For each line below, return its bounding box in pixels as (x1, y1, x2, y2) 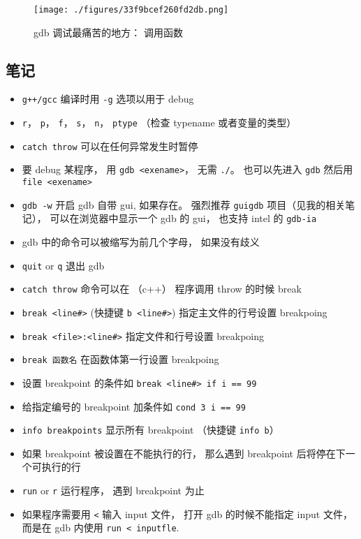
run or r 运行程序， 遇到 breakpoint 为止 (22, 483, 205, 498)
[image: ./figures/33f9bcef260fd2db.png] (34, 5, 229, 15)
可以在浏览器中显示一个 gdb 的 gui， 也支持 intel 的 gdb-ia (50, 211, 317, 226)
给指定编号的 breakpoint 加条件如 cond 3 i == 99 (22, 399, 246, 413)
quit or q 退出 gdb (22, 258, 105, 272)
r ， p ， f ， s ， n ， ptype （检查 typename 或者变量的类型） (22, 115, 297, 130)
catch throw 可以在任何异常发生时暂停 (22, 138, 198, 153)
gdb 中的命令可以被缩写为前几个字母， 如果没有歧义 (22, 235, 260, 249)
